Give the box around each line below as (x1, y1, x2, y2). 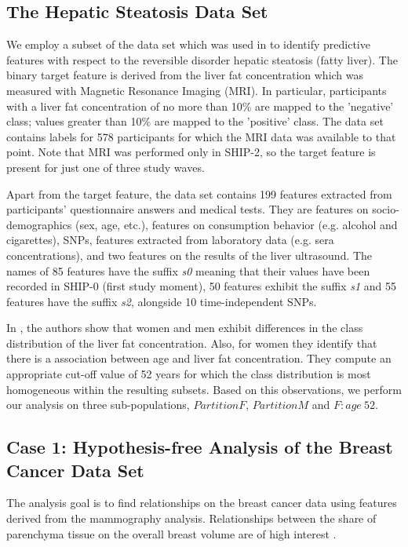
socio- (372, 201, 399, 217)
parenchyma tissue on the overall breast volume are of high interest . (6, 525, 337, 542)
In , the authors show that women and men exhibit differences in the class (6, 319, 363, 336)
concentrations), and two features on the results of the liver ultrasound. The (6, 246, 373, 263)
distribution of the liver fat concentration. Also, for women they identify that (6, 334, 377, 351)
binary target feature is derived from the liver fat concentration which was (6, 67, 364, 83)
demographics (6, 216, 72, 232)
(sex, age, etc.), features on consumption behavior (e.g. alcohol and (75, 216, 398, 232)
